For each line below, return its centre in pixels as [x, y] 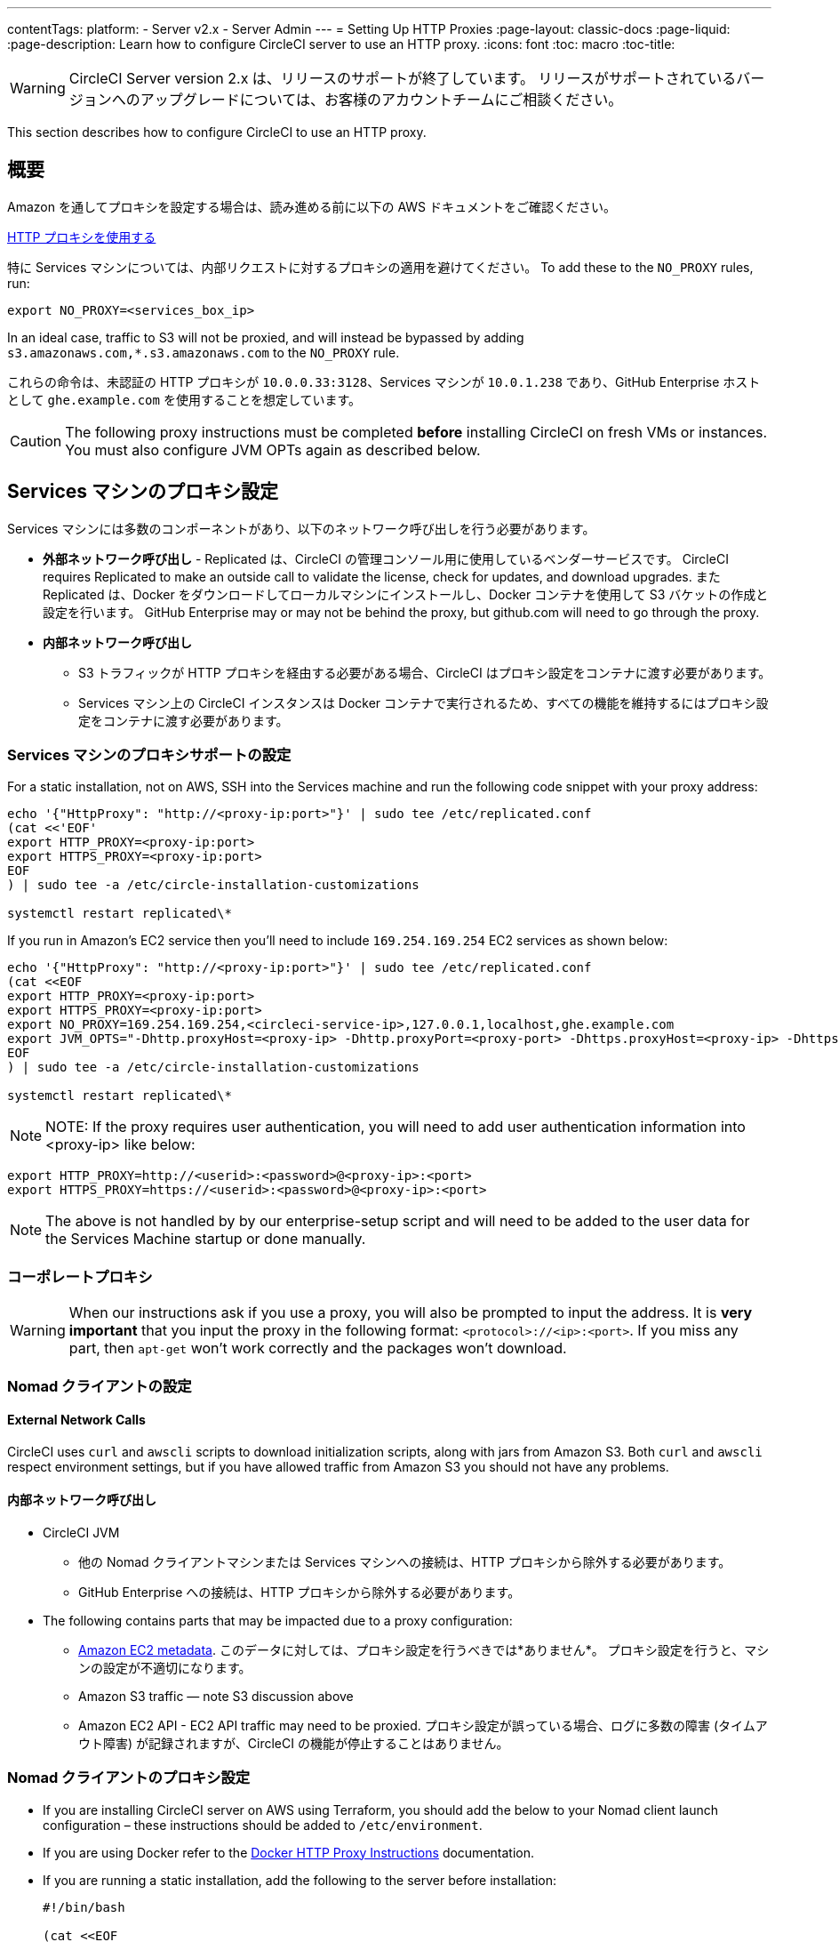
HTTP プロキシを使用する [82, 237]
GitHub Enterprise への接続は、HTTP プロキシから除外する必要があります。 [300, 1592]
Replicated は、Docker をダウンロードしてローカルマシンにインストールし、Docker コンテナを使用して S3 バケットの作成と [406, 594]
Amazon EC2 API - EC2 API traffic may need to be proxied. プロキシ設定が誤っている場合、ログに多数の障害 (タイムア [423, 1725]
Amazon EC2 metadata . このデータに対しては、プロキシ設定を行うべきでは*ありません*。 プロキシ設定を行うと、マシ [424, 1650]
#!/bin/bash [84, 1907]
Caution [36, 441]
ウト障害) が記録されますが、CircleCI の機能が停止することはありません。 [294, 1743]
